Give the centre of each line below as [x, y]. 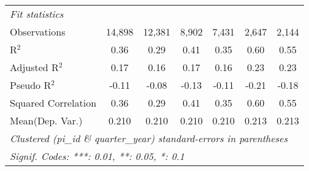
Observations [38, 32]
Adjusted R [34, 67]
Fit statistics [37, 14]
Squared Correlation [53, 103]
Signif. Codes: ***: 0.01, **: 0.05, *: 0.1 [97, 156]
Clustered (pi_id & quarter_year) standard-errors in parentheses [149, 138]
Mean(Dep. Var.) [46, 120]
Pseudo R [31, 85]
